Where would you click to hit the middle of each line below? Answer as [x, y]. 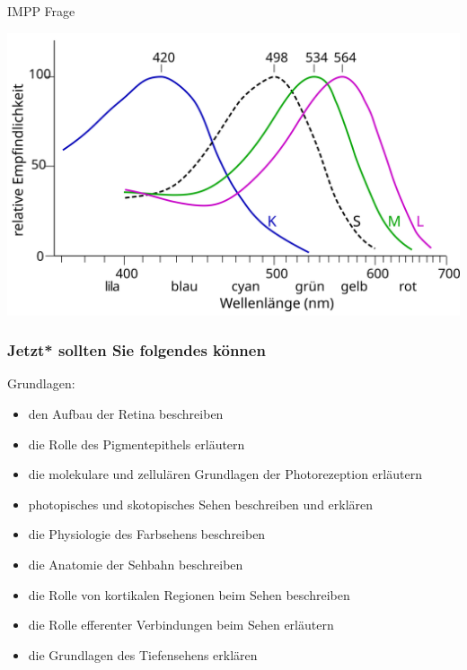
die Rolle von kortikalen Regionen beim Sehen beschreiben [189, 594]
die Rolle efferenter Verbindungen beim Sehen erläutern [181, 625]
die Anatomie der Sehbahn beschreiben [136, 564]
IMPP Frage [41, 11]
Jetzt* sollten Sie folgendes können [137, 350]
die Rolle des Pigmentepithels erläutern [137, 444]
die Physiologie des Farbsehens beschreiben [147, 534]
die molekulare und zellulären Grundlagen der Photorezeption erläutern [225, 474]
